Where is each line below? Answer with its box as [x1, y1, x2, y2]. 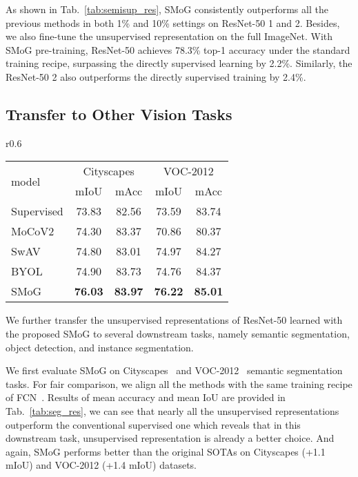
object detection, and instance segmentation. [6, 340, 194, 354]
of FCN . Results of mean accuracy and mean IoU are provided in [6, 390, 286, 405]
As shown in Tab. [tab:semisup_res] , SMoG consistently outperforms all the [6, 2, 328, 16]
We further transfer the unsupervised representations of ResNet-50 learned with [6, 313, 343, 327]
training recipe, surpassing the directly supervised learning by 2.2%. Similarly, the [6, 56, 352, 70]
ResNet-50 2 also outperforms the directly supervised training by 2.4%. [6, 69, 306, 84]
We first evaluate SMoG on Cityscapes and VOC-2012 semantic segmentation [6, 363, 343, 378]
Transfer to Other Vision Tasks [6, 103, 232, 124]
